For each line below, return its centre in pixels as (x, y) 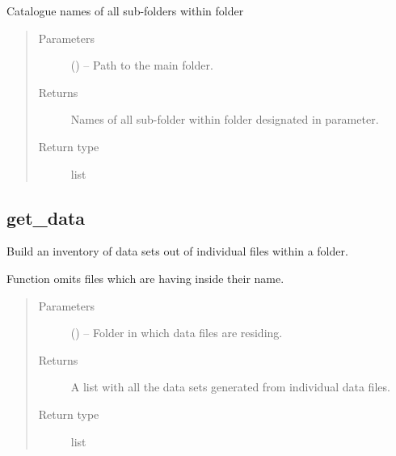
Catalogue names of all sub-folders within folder (125, 11)
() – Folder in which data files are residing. (177, 333)
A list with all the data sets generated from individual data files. (230, 387)
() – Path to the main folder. (142, 65)
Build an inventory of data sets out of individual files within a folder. (177, 251)
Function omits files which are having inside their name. (145, 278)
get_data (46, 217)
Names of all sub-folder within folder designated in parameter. (225, 119)
